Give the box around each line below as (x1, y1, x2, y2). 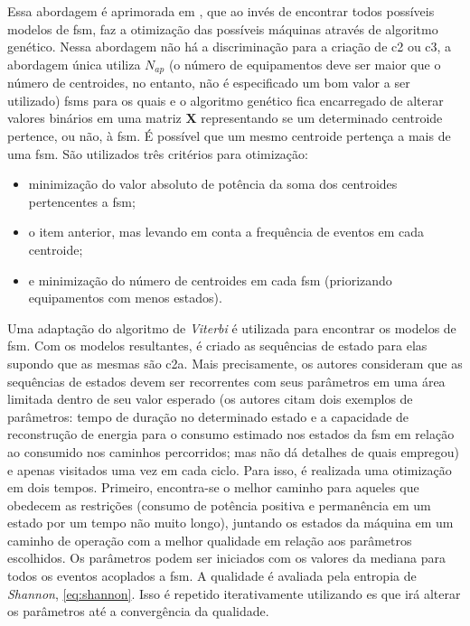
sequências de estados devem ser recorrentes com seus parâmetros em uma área (7, 371, 446, 390)
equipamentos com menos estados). (28, 288, 222, 307)
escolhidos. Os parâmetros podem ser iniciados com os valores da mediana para (7, 548, 446, 567)
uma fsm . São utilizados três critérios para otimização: (7, 144, 308, 163)
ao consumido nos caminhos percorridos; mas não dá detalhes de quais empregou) (7, 442, 460, 461)
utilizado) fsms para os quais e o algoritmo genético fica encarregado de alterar (7, 90, 444, 109)
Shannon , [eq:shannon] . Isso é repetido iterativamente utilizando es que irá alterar (7, 584, 461, 603)
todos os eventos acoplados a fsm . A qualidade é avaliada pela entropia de (7, 566, 417, 585)
